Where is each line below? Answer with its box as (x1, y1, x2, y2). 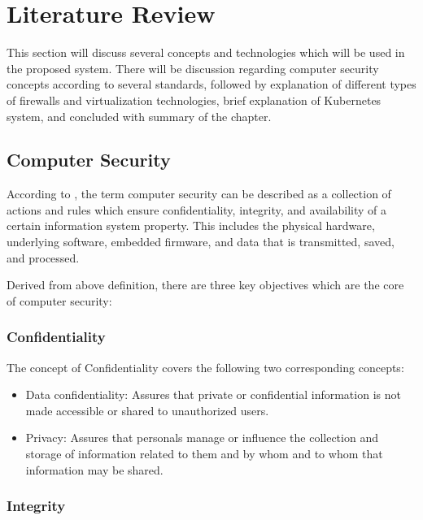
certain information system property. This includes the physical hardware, (7, 217, 375, 234)
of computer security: (7, 292, 112, 309)
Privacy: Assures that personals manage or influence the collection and (25, 429, 378, 446)
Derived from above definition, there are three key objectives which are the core (7, 276, 404, 293)
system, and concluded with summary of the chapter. (7, 107, 272, 124)
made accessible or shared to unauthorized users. (25, 401, 269, 418)
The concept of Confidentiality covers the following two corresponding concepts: (7, 358, 404, 375)
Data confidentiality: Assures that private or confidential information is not (25, 386, 401, 403)
